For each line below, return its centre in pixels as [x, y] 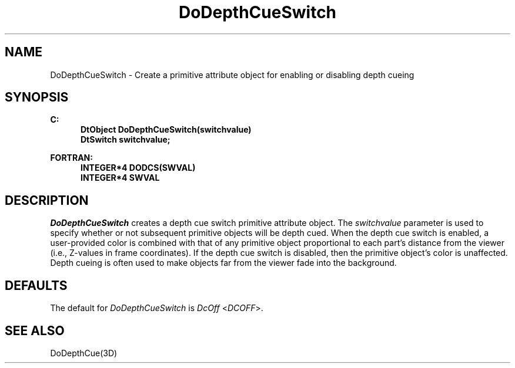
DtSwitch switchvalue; [126, 140]
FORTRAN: [71, 158]
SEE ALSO [35, 330]
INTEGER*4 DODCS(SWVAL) [138, 168]
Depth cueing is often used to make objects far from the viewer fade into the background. [223, 263]
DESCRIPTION [47, 200]
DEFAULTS [36, 285]
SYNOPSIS [37, 97]
